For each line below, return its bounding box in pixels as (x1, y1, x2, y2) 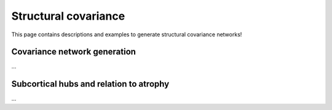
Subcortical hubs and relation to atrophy (11, 79, 170, 89)
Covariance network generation (11, 47, 136, 57)
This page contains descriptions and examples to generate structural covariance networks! (11, 31, 242, 38)
